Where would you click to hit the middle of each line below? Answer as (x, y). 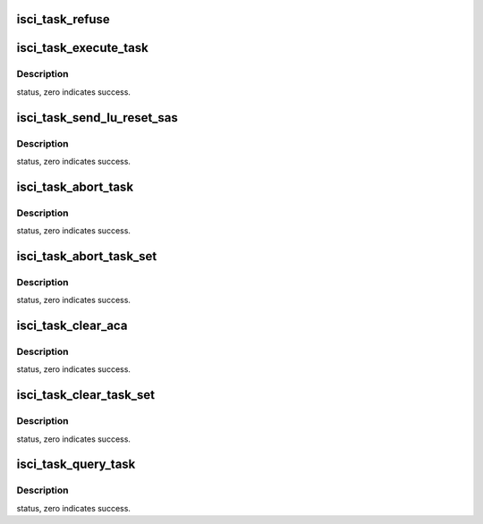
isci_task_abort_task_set (87, 256)
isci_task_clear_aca (72, 326)
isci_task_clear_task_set (86, 395)
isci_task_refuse (64, 19)
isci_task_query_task (76, 465)
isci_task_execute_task (83, 48)
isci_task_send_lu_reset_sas (97, 118)
